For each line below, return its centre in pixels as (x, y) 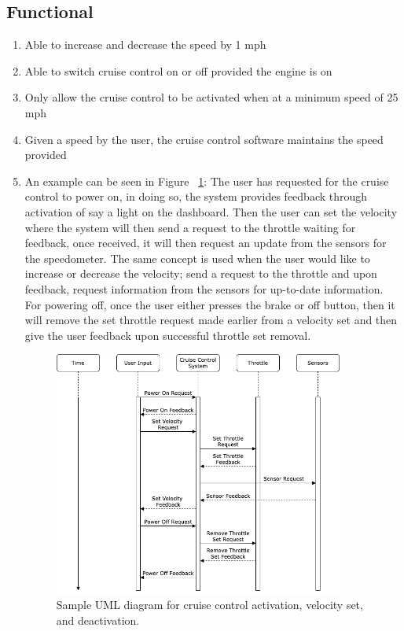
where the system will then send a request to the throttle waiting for (190, 227)
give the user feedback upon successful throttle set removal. (168, 335)
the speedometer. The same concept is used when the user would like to (197, 258)
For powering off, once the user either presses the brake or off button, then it (210, 304)
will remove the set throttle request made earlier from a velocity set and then (211, 320)
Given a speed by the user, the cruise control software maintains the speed (204, 139)
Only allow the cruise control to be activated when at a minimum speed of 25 (211, 97)
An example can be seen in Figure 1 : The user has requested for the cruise (207, 181)
